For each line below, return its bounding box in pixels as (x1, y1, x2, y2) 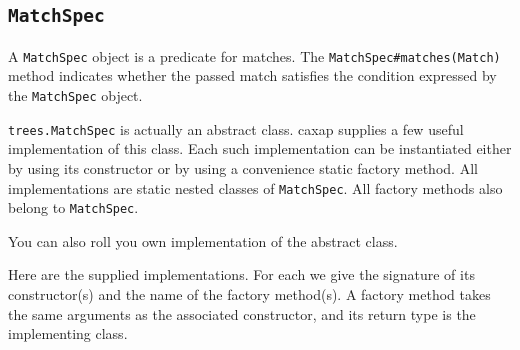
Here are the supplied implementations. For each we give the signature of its (8, 264, 475, 285)
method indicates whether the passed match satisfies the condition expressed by (8, 65, 497, 86)
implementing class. (8, 323, 128, 344)
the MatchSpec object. (8, 85, 143, 106)
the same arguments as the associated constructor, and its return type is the (8, 303, 476, 324)
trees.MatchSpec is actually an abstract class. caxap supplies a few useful (8, 118, 464, 139)
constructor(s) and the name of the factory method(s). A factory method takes (8, 284, 491, 305)
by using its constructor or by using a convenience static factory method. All (8, 157, 478, 178)
